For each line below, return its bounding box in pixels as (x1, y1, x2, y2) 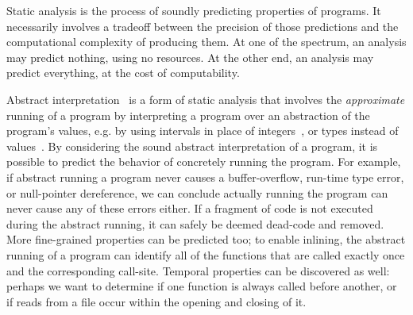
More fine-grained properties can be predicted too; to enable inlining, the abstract (6, 231, 406, 248)
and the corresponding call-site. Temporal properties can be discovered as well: (6, 262, 390, 279)
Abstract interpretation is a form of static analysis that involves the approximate (6, 90, 405, 107)
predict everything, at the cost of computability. (6, 64, 240, 81)
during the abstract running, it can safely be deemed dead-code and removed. (6, 215, 384, 232)
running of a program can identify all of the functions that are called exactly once (6, 246, 405, 263)
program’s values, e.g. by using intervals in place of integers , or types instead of (6, 122, 399, 139)
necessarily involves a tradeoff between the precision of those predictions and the (6, 17, 399, 34)
